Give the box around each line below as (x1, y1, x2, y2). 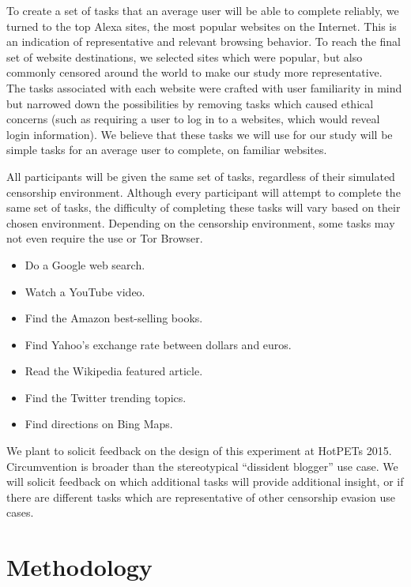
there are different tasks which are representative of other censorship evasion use (6, 488, 395, 505)
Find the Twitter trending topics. (25, 389, 187, 405)
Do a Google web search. (25, 256, 145, 273)
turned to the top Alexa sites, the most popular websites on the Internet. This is (6, 17, 397, 34)
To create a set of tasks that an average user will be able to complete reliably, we (6, 2, 399, 18)
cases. (6, 504, 34, 521)
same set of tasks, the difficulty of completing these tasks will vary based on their (6, 199, 401, 216)
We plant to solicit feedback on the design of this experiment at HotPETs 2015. (6, 442, 392, 459)
